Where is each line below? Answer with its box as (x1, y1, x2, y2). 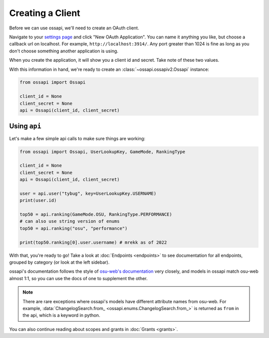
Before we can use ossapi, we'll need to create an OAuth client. (9, 25, 139, 31)
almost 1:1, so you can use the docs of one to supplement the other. (9, 275, 148, 281)
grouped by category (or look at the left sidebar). (9, 259, 110, 265)
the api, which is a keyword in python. (22, 312, 101, 319)
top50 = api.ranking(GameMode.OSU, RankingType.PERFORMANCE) (19, 212, 172, 217)
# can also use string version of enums (19, 218, 120, 224)
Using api (9, 122, 42, 131)
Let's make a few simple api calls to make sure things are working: (9, 135, 145, 142)
